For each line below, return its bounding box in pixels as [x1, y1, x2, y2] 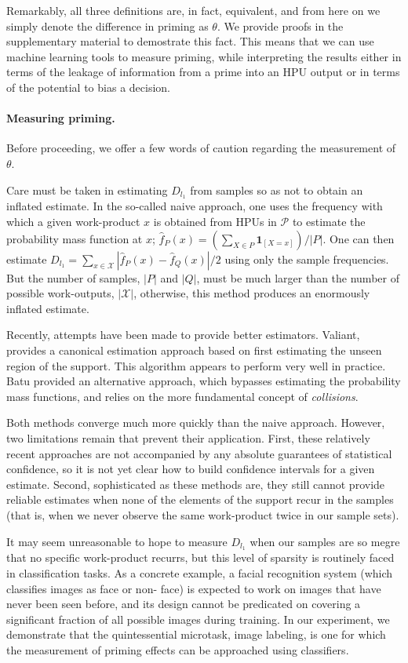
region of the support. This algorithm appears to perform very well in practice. [6, 357, 386, 373]
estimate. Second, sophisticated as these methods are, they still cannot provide [6, 475, 385, 492]
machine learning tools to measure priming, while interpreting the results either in [6, 48, 402, 64]
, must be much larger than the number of [196, 269, 399, 286]
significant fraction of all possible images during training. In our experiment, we [6, 610, 390, 627]
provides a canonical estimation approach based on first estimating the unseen [6, 341, 382, 358]
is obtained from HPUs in [153, 213, 277, 229]
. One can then [322, 230, 395, 246]
